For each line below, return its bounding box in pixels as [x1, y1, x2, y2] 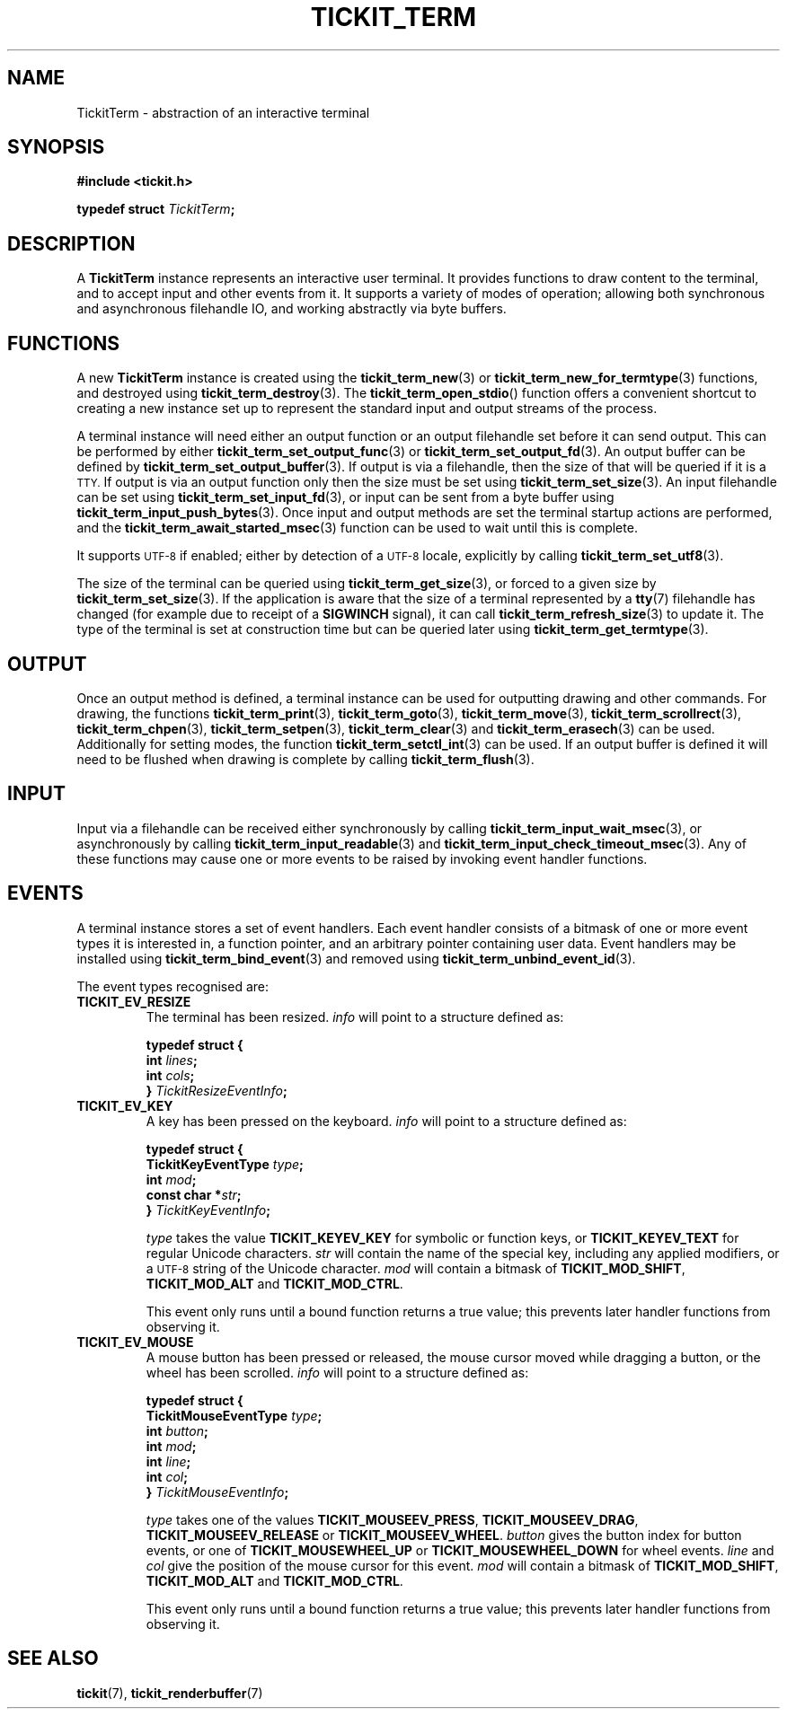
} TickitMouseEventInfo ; [146, 1483, 289, 1500]
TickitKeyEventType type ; [146, 1156, 304, 1172]
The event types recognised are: [76, 978, 270, 994]
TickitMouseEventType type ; [146, 1407, 323, 1423]
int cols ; [146, 1067, 195, 1083]
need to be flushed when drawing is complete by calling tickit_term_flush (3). [76, 751, 535, 767]
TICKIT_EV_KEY [76, 1097, 173, 1113]
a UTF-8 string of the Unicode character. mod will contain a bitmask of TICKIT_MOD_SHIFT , [146, 1260, 685, 1276]
